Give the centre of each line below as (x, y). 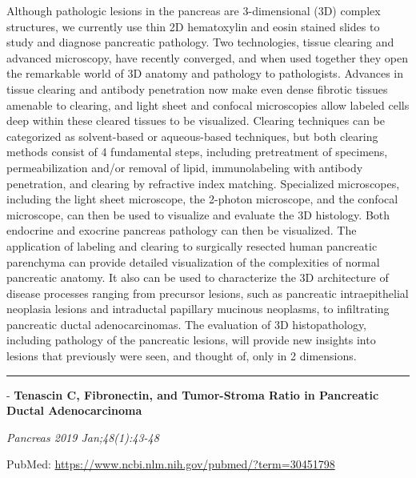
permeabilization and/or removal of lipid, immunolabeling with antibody (185, 167)
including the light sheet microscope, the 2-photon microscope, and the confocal (202, 199)
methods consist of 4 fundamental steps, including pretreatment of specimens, (197, 152)
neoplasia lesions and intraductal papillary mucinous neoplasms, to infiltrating (198, 309)
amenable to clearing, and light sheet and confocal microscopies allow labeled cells (208, 104)
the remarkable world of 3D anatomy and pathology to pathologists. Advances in (205, 73)
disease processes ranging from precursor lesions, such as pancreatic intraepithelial (208, 293)
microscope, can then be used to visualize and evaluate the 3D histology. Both (198, 214)
